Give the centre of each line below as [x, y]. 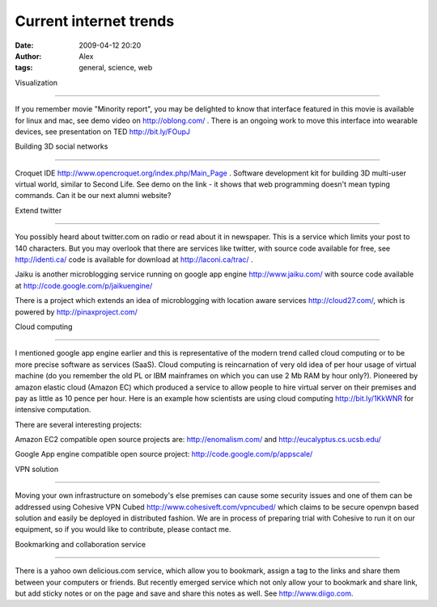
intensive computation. [53, 410]
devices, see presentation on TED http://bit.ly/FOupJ [102, 131]
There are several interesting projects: [78, 424]
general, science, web [116, 68]
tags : [24, 68]
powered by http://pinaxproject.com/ [76, 312]
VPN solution [37, 469]
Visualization [36, 82]
